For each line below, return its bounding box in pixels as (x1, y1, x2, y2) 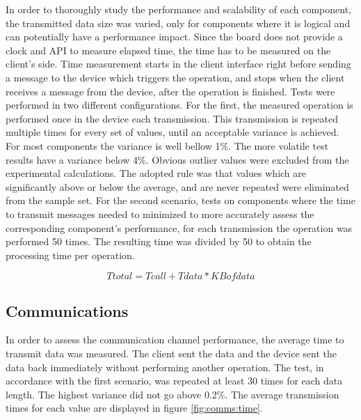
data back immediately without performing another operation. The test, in (6, 359, 324, 374)
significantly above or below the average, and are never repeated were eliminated (6, 179, 349, 194)
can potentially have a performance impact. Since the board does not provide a (6, 29, 343, 44)
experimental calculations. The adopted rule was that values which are (6, 166, 306, 180)
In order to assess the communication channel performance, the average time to (6, 332, 344, 347)
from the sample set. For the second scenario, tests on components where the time (6, 193, 355, 208)
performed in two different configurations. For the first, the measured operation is (6, 98, 353, 112)
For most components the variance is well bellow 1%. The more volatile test (6, 138, 329, 153)
